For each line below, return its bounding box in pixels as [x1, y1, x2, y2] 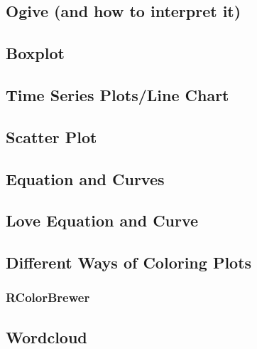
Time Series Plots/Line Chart [6, 83, 229, 105]
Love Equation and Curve [6, 209, 199, 231]
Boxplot [6, 42, 65, 64]
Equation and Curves [6, 167, 165, 189]
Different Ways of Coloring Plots [6, 251, 252, 274]
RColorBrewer [6, 288, 90, 306]
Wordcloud [6, 325, 87, 348]
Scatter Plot [6, 125, 97, 147]
